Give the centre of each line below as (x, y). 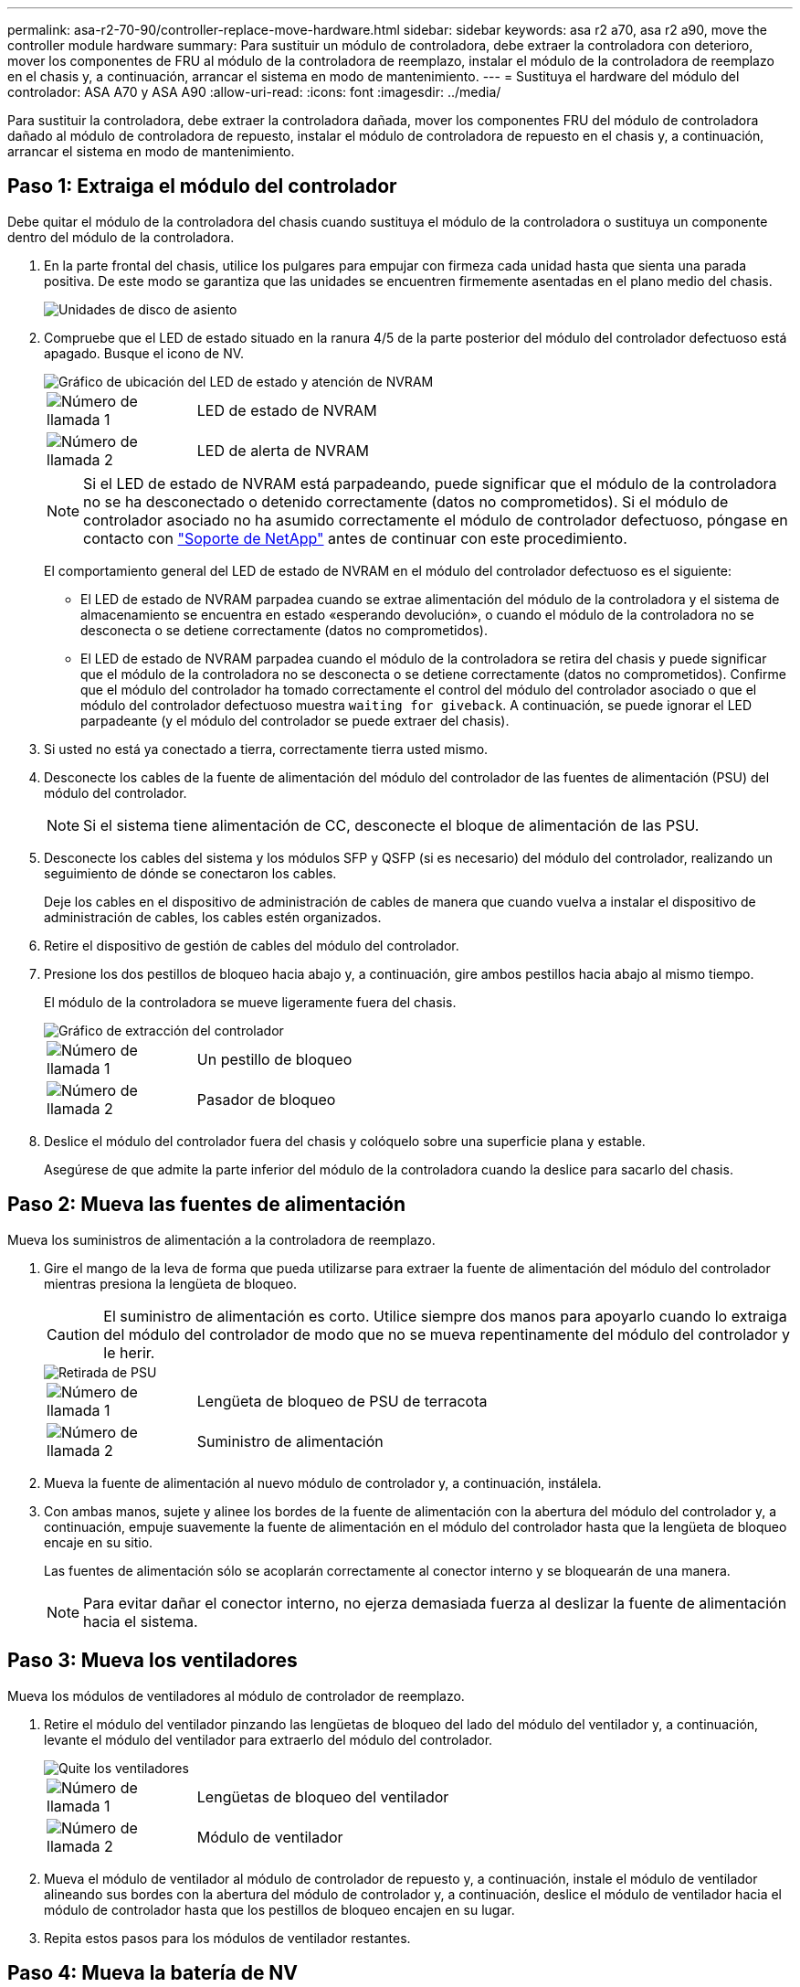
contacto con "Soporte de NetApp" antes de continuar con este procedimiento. (355, 538)
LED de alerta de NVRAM (283, 450)
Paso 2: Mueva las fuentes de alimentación (207, 1205)
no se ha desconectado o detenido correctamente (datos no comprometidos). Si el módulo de (406, 501)
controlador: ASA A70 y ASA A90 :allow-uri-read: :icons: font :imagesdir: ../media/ (254, 92)
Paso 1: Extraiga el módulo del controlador (202, 186)
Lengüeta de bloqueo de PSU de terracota (342, 1401)
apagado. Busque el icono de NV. (144, 353)
